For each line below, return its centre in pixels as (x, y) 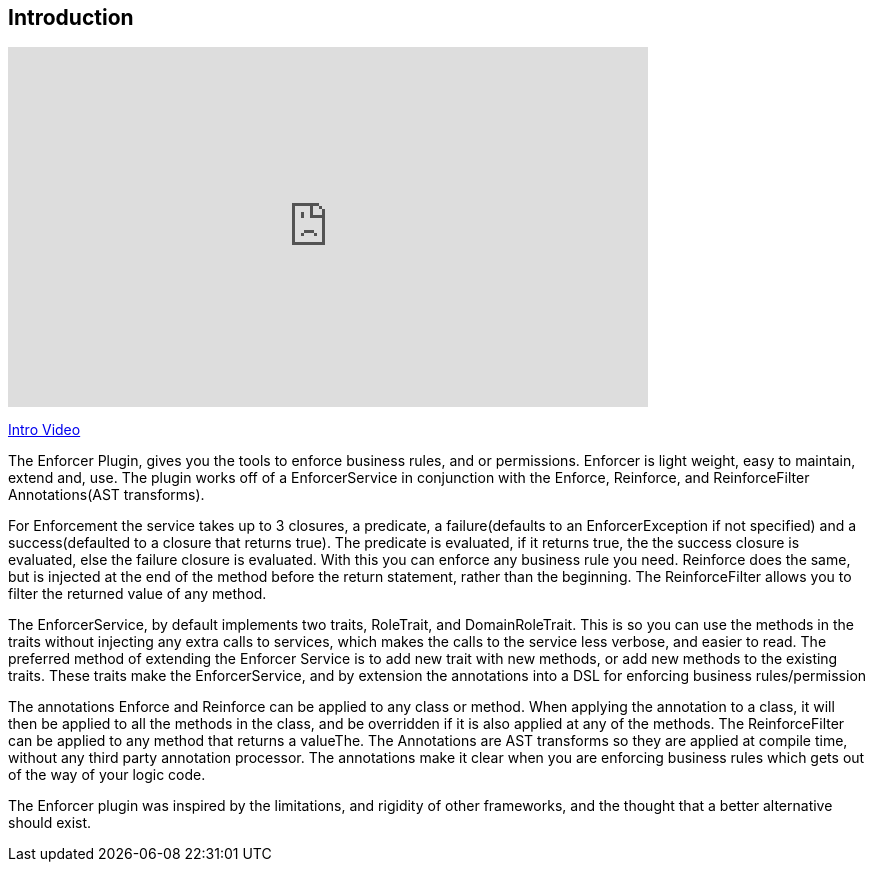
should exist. (50, 823)
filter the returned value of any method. (137, 594)
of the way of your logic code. (107, 775)
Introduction (71, 17)
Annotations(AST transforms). (106, 495)
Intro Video (44, 430)
